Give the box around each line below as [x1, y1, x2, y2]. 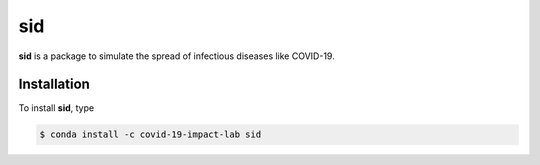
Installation [18, 76, 90, 93]
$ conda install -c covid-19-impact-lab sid [39, 129, 262, 140]
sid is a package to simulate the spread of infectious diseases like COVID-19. [18, 50, 335, 62]
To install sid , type [18, 102, 95, 114]
